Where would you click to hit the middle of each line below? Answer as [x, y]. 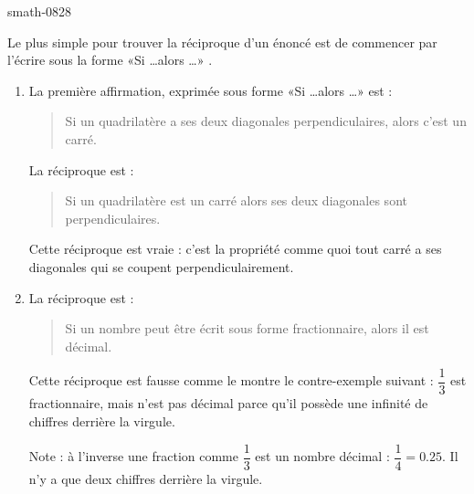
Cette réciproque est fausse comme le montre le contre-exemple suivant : [231, 380]
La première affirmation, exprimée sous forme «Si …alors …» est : [211, 90]
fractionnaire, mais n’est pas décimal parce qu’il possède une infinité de [228, 403]
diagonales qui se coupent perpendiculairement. [161, 266]
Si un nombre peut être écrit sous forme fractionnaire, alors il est [247, 328]
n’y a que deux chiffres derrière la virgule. [146, 478]
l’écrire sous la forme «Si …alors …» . [110, 60]
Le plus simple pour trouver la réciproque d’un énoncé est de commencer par [222, 42]
